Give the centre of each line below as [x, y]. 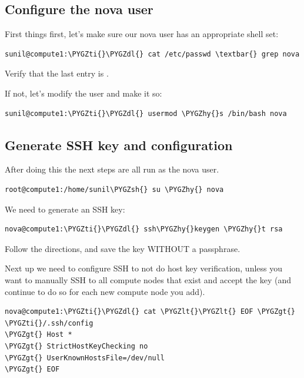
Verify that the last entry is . [57, 73]
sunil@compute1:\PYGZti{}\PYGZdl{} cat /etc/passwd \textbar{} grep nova [152, 54]
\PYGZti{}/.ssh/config [49, 323]
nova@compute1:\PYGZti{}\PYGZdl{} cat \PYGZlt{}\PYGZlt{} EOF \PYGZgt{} [150, 312]
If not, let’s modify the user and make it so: [83, 93]
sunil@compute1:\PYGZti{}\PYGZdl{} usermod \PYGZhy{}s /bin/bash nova [146, 113]
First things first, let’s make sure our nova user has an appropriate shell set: [142, 34]
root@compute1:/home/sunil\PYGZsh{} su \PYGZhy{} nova [114, 189]
